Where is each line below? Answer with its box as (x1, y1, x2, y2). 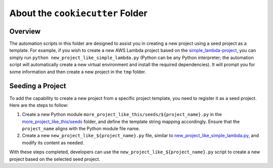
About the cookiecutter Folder (9, 8, 148, 19)
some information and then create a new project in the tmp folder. (9, 69, 146, 75)
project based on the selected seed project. (9, 156, 101, 162)
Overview (9, 27, 41, 35)
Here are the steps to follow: (9, 102, 68, 108)
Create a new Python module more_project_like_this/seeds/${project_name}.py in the (22, 111, 222, 118)
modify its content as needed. (22, 139, 84, 146)
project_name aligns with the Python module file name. (22, 126, 140, 132)
